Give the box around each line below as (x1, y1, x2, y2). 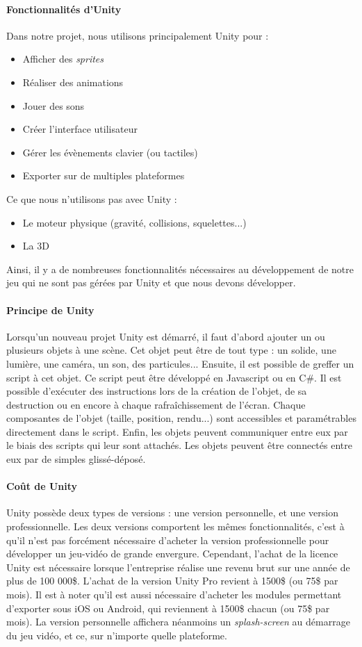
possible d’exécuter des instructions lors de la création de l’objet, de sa (6, 384, 307, 398)
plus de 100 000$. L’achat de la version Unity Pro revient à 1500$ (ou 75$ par (6, 573, 338, 588)
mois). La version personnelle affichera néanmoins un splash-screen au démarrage (6, 614, 350, 629)
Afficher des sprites (22, 51, 104, 66)
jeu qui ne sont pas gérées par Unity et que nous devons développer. (6, 275, 296, 290)
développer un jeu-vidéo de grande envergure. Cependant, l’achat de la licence (6, 546, 338, 561)
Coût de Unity (6, 479, 78, 493)
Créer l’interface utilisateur (22, 122, 138, 136)
